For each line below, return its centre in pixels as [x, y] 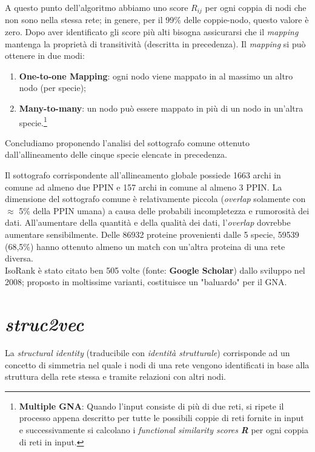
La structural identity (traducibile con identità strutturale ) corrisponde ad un [148, 353]
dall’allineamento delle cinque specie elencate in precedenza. [116, 154]
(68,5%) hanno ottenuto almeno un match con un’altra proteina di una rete [145, 246]
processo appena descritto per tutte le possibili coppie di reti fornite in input [161, 418]
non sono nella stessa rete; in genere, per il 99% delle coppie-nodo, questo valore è [157, 20]
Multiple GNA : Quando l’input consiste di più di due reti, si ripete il [151, 406]
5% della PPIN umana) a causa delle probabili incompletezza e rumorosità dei [164, 210]
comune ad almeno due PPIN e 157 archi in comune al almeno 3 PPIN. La [144, 187]
